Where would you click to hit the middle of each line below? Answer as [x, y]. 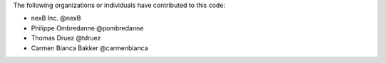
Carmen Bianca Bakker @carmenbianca [90, 48]
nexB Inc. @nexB [56, 18]
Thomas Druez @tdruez [66, 38]
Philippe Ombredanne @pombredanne [87, 28]
